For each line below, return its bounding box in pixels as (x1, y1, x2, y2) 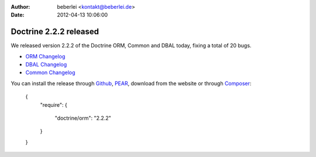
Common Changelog (25, 69, 75, 76)
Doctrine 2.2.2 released (11, 27, 99, 37)
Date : (11, 12, 25, 19)
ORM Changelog (25, 53, 66, 60)
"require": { (40, 101, 67, 108)
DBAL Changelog (25, 61, 67, 68)
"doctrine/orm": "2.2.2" (54, 114, 111, 122)
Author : (11, 4, 30, 10)
